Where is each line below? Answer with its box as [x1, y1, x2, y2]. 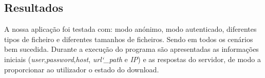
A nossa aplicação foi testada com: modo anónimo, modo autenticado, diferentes [4, 24, 257, 34]
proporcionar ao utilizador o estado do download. [4, 64, 159, 74]
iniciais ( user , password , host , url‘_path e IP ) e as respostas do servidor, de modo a [4, 53, 261, 64]
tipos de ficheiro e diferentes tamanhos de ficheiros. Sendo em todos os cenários [4, 33, 253, 44]
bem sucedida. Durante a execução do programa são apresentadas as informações [4, 44, 259, 54]
